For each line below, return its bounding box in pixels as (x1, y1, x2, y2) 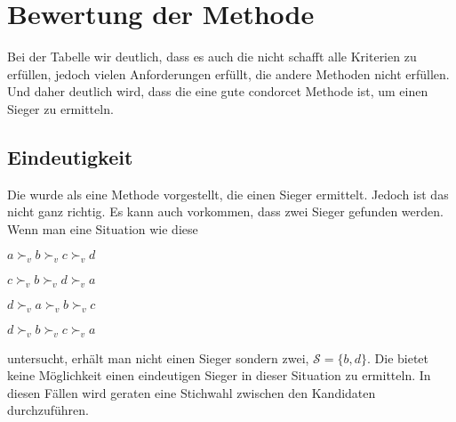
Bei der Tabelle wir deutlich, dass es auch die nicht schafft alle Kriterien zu (7, 47, 417, 66)
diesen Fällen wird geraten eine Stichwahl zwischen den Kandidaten (7, 383, 376, 402)
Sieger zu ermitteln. (7, 99, 114, 118)
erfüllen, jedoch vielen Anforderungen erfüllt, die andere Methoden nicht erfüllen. (7, 64, 450, 83)
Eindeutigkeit (7, 142, 133, 170)
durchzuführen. (7, 401, 89, 419)
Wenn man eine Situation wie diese (7, 219, 198, 238)
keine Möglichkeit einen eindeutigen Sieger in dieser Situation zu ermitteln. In (7, 366, 431, 385)
